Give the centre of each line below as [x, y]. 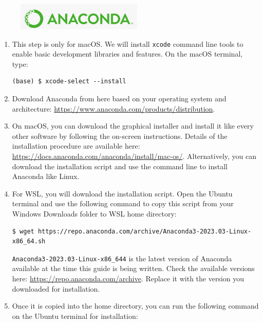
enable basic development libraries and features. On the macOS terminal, [127, 54]
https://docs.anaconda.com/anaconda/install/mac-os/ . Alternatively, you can [134, 156]
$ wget [23, 231]
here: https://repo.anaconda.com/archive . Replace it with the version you [128, 279]
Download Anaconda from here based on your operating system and [119, 98]
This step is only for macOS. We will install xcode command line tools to [128, 43]
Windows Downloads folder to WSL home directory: [94, 213]
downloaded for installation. [56, 288]
